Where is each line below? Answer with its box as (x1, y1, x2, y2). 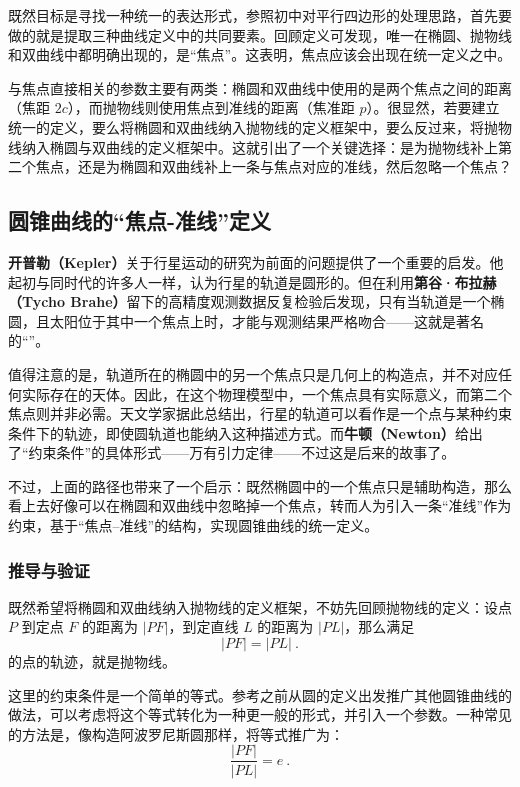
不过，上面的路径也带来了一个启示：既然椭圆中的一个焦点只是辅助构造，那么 (8, 475, 512, 496)
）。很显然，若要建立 (366, 97, 500, 118)
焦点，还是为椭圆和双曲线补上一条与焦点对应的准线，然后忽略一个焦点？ (35, 156, 512, 177)
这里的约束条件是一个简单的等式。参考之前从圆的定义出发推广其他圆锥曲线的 (8, 684, 512, 705)
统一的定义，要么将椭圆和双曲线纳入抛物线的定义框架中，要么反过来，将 (8, 116, 484, 137)
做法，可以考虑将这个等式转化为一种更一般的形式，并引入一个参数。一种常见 (8, 704, 512, 725)
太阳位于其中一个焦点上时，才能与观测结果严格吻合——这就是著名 (49, 310, 484, 331)
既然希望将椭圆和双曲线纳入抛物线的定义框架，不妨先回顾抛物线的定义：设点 (8, 596, 512, 617)
